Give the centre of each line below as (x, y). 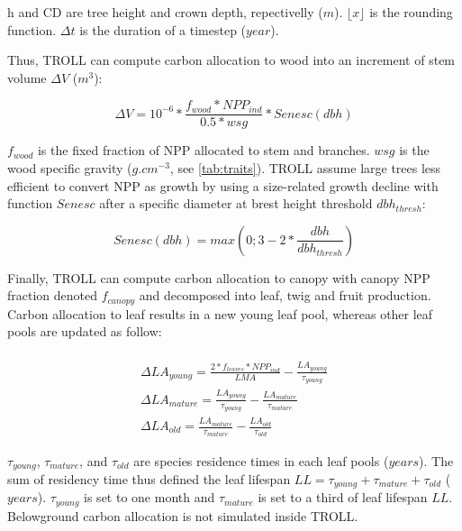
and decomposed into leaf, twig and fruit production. (285, 295)
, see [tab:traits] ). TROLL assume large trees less (305, 168)
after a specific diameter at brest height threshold (236, 203)
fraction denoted (53, 295)
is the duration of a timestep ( (163, 29)
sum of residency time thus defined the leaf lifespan (149, 478)
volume (27, 77)
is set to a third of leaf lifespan (343, 497)
